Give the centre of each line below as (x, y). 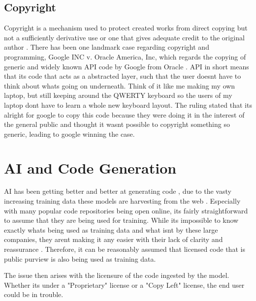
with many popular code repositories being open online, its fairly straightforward (126, 210)
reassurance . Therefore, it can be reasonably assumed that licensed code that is (125, 249)
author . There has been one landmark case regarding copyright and (107, 47)
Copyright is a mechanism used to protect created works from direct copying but (126, 28)
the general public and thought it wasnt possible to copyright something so (117, 124)
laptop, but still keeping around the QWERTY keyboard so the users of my (118, 95)
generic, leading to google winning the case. (69, 134)
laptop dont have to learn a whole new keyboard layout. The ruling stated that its (128, 105)
